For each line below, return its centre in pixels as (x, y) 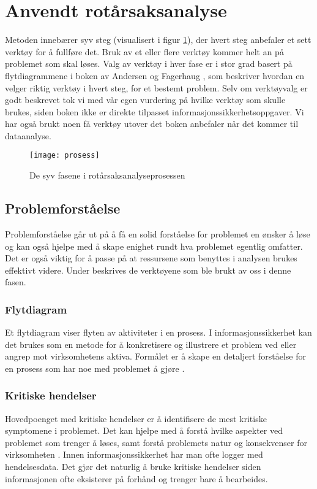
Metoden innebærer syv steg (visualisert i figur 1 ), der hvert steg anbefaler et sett (158, 40)
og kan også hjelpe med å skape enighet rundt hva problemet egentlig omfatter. (154, 246)
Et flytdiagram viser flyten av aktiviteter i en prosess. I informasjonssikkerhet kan (158, 332)
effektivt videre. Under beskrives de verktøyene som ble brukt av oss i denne (148, 270)
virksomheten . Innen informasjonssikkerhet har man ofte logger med (134, 454)
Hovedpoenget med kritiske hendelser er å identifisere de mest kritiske (136, 418)
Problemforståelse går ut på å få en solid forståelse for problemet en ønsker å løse (158, 233)
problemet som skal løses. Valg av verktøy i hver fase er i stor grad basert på (149, 64)
